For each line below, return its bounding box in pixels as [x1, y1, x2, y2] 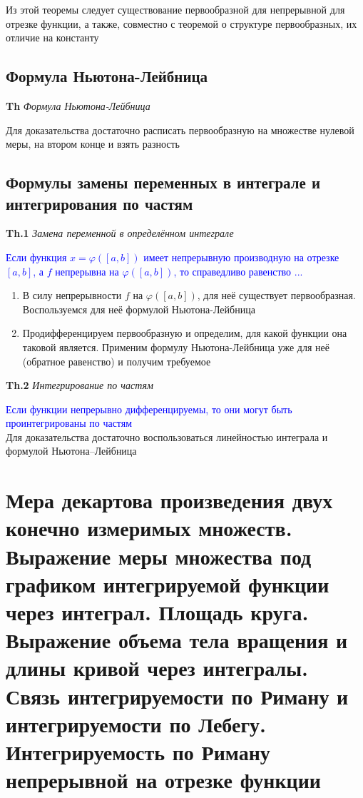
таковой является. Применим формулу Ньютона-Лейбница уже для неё [22, 339, 329, 354]
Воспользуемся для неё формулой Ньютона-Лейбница [22, 301, 255, 316]
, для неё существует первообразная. [197, 288, 356, 303]
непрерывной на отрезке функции [6, 765, 322, 794]
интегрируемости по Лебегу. [6, 709, 267, 738]
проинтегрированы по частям [6, 415, 133, 430]
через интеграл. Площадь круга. [6, 597, 309, 627]
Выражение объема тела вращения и [6, 625, 348, 655]
